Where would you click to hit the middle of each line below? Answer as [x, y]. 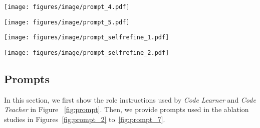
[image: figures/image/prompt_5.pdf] [67, 22]
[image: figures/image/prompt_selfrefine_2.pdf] [87, 53]
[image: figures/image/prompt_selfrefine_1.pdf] [87, 38]
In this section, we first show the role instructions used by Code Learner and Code [130, 99]
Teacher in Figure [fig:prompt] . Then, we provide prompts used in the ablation [126, 109]
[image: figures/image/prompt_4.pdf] [67, 7]
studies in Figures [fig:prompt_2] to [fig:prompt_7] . [85, 119]
